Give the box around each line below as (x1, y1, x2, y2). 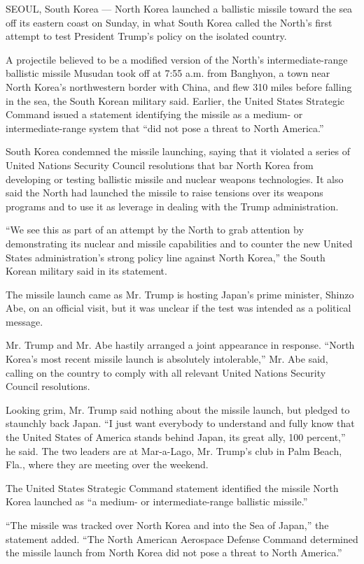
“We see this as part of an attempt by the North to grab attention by (6, 222, 304, 237)
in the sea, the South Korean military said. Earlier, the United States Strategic (6, 93, 345, 108)
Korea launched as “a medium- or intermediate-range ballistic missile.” (6, 494, 308, 509)
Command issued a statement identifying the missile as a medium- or (6, 107, 303, 122)
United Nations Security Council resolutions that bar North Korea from (6, 157, 314, 172)
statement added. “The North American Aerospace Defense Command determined (6, 531, 358, 546)
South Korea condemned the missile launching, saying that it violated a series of (6, 144, 351, 159)
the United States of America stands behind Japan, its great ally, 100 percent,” (6, 430, 346, 444)
